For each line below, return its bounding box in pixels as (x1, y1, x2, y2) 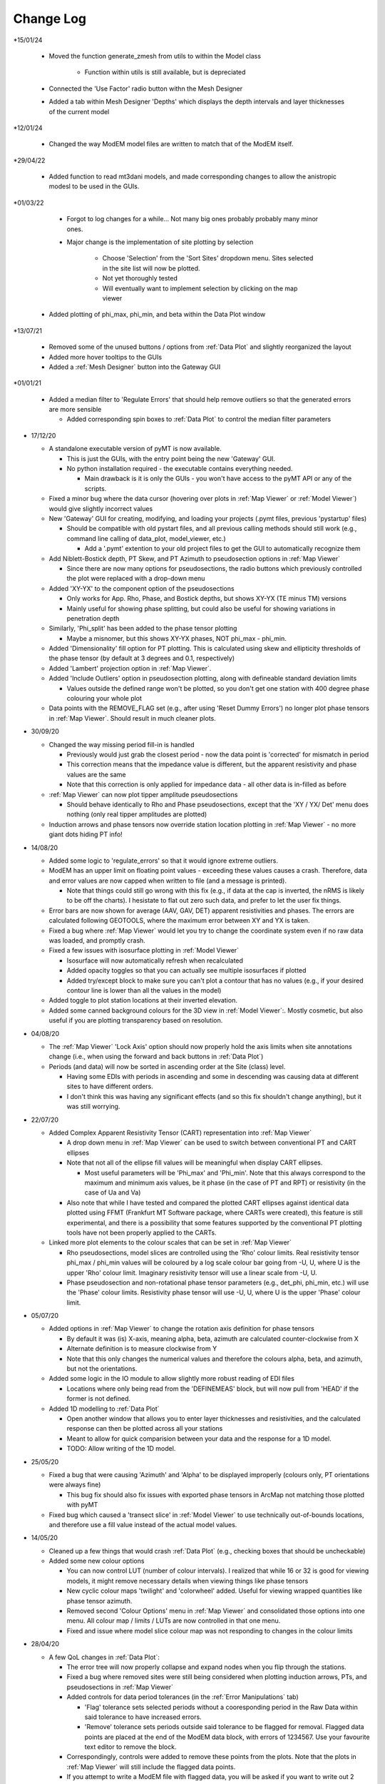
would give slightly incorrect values (48, 504, 153, 513)
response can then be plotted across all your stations (66, 1424, 223, 1433)
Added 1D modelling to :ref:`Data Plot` (48, 1404, 160, 1413)
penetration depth (66, 614, 120, 622)
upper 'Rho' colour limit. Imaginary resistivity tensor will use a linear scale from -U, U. (66, 1268, 317, 1277)
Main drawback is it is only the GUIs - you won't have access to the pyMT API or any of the (84, 475, 352, 483)
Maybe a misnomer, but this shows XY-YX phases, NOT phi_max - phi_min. (66, 634, 287, 642)
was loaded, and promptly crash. (48, 936, 145, 945)
